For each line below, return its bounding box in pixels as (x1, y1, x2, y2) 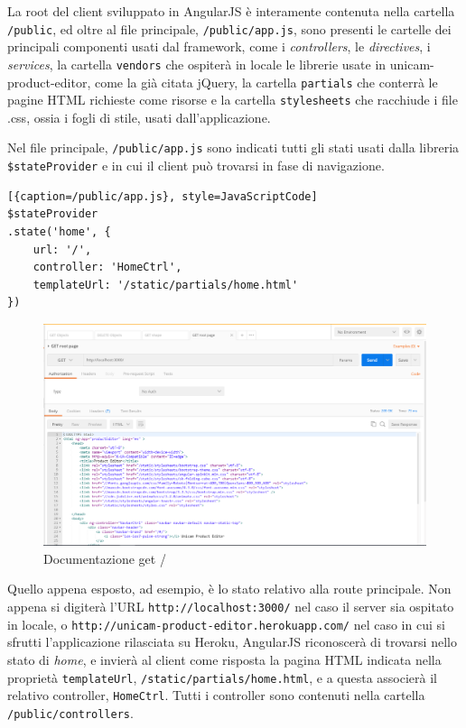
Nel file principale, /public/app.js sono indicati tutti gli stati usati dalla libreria (7, 138, 460, 157)
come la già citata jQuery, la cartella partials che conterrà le (94, 72, 438, 91)
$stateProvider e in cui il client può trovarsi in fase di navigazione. (7, 156, 385, 175)
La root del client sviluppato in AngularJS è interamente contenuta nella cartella (7, 2, 455, 20)
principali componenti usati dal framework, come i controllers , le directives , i (7, 37, 431, 56)
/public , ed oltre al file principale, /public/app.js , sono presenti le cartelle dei (7, 19, 452, 38)
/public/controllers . (7, 703, 134, 722)
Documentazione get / (43, 548, 166, 567)
